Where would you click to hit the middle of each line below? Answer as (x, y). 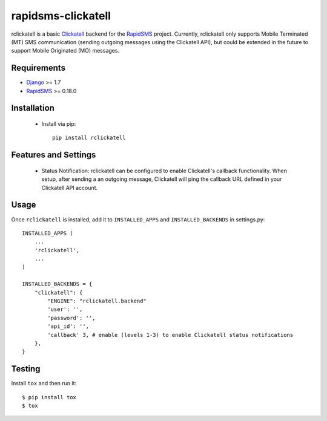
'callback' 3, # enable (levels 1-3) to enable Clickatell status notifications (170, 335)
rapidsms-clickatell (61, 16)
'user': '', (65, 309)
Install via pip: (59, 124)
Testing (26, 369)
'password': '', (71, 318)
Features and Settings (54, 155)
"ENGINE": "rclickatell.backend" (97, 301)
